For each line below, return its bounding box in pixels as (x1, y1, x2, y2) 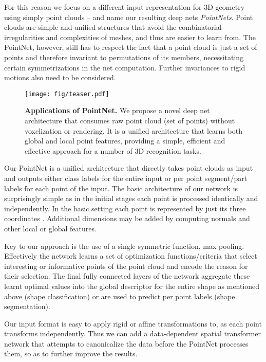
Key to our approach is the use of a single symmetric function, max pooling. (4, 240, 244, 251)
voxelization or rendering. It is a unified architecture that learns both (25, 125, 242, 136)
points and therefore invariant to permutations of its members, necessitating (4, 51, 244, 62)
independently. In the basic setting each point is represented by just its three (4, 203, 246, 213)
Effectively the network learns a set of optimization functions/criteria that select (4, 250, 257, 261)
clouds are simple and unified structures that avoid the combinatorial (4, 22, 222, 32)
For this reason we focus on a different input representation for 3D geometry (4, 2, 245, 12)
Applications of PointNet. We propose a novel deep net (25, 105, 210, 116)
